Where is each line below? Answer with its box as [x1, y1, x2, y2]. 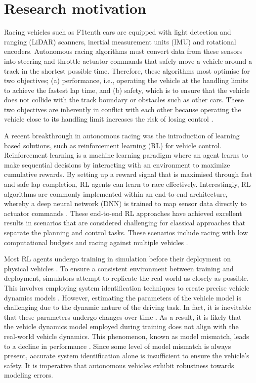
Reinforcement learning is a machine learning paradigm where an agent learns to [4, 150, 248, 160]
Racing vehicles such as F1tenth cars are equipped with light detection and [4, 27, 231, 37]
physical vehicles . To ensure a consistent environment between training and [4, 263, 234, 273]
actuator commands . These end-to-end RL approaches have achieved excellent [4, 208, 242, 218]
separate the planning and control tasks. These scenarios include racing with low [4, 227, 248, 237]
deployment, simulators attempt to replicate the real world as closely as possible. [4, 273, 249, 283]
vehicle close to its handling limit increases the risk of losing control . [4, 114, 213, 124]
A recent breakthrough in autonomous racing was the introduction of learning [4, 130, 240, 141]
